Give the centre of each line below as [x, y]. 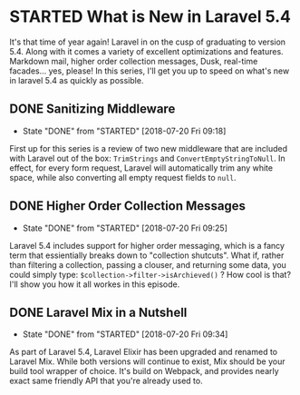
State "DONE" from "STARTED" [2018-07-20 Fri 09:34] [125, 334]
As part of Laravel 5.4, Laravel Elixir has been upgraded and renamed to [144, 352]
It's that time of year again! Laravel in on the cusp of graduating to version [148, 42]
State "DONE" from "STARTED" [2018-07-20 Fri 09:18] [124, 131]
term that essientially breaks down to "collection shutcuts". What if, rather [147, 255]
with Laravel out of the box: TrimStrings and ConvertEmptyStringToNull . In [147, 158]
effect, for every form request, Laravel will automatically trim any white [141, 168]
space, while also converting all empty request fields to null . [123, 177]
